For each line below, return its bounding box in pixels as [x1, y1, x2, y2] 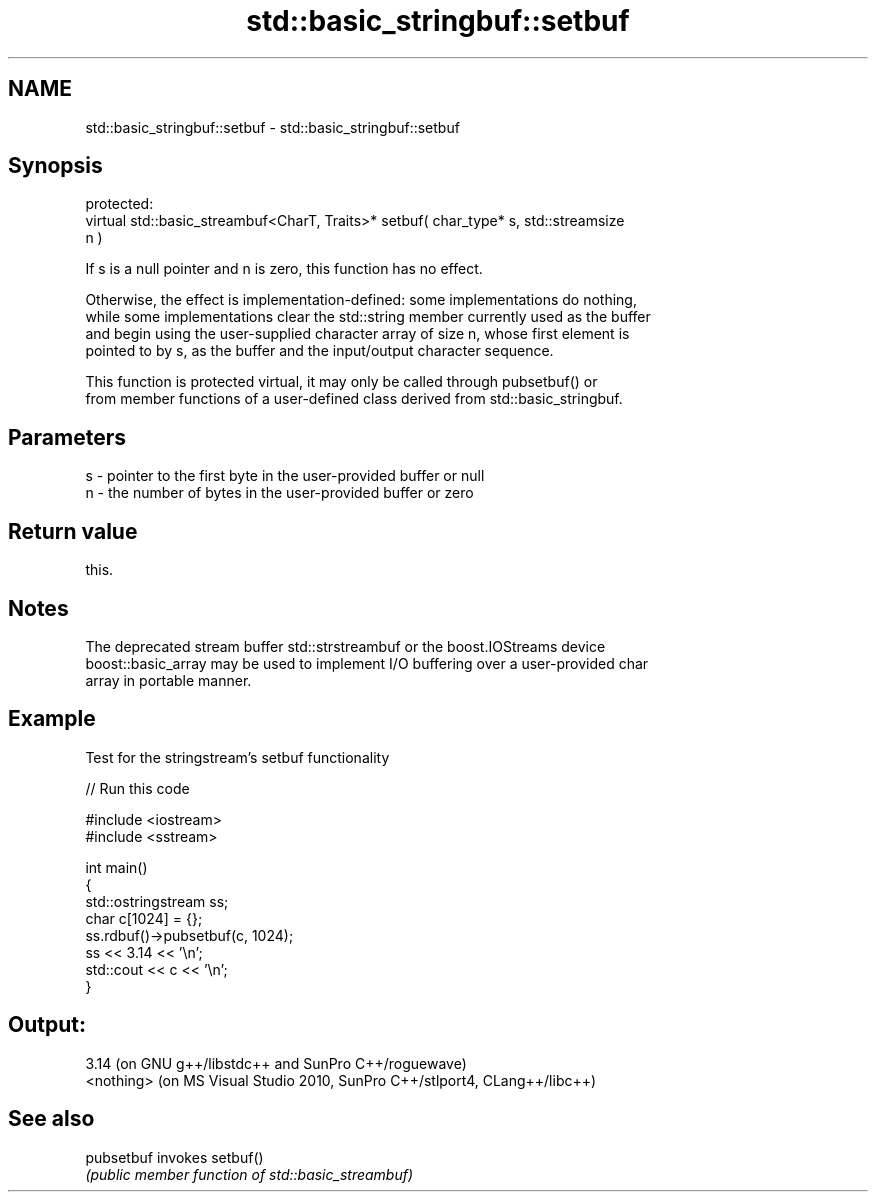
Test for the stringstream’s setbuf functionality [85, 748, 390, 766]
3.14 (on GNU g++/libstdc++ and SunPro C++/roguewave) [85, 1054, 467, 1072]
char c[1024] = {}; [85, 909, 203, 927]
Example [8, 706, 96, 732]
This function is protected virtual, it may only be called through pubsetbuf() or [85, 373, 598, 391]
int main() [85, 858, 148, 876]
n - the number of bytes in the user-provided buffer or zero [85, 484, 474, 502]
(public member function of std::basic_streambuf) [85, 1165, 414, 1183]
